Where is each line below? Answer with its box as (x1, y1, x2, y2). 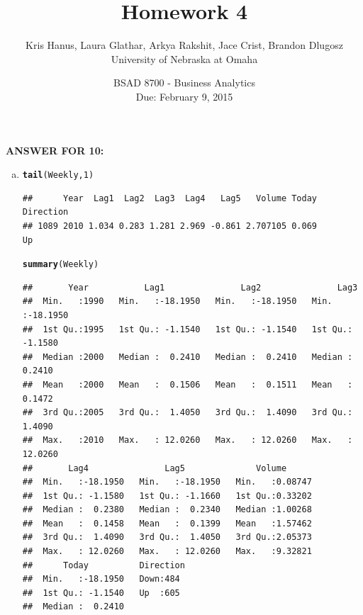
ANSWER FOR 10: (6, 142, 104, 157)
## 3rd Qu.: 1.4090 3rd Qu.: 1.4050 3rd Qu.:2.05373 (22, 532, 312, 543)
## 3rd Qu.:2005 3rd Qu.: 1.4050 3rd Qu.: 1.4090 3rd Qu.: (22, 407, 353, 418)
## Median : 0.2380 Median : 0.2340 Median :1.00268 (22, 504, 312, 515)
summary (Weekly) (22, 259, 99, 270)
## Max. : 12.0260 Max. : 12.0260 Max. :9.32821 (22, 546, 312, 557)
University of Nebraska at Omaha (111, 51, 258, 66)
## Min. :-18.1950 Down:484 (22, 574, 180, 585)
